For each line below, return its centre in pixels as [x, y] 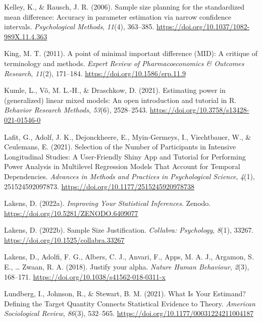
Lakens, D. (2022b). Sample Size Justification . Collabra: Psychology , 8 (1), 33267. [129, 230]
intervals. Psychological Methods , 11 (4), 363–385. [79, 26]
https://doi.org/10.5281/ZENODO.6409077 [71, 213]
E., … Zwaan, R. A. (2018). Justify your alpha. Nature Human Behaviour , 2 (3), [127, 267]
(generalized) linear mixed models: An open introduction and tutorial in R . [120, 100]
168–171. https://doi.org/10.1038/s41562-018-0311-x [85, 276]
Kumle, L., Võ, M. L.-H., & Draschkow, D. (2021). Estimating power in [115, 90]
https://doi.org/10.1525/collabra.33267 [64, 239]
